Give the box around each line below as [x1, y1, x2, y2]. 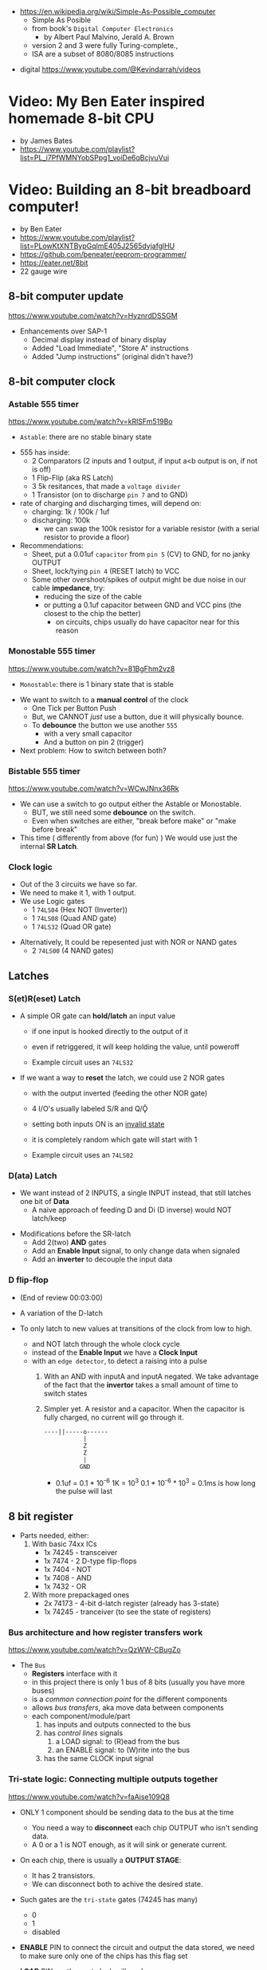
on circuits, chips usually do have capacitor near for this [55, 618, 240, 627]
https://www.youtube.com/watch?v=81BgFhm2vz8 [8, 664, 175, 673]
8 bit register [8, 1510, 74, 1523]
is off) [31, 464, 52, 474]
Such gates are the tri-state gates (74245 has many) [19, 1894, 198, 1904]
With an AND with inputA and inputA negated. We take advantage [43, 1372, 259, 1381]
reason [55, 626, 79, 635]
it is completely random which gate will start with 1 [31, 1135, 198, 1144]
